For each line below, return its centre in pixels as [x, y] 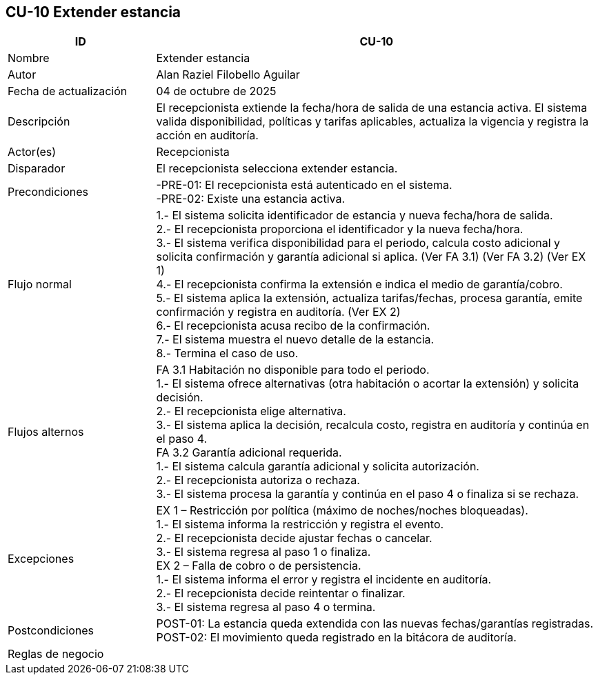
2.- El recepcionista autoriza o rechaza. [258, 480]
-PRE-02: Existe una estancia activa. [251, 199]
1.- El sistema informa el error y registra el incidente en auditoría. [324, 580]
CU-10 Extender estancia [93, 12]
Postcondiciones [51, 631]
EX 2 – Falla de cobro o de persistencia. [259, 566]
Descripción [39, 122]
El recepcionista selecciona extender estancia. [277, 169]
